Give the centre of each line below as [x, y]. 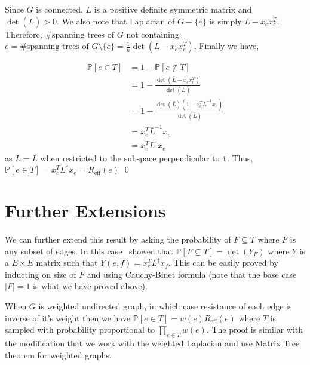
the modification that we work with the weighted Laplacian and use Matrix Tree [152, 343]
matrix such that [67, 263]
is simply [225, 21]
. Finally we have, [226, 46]
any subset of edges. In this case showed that [89, 251]
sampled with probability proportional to [80, 329]
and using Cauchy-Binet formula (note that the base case [192, 274]
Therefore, [24, 34]
